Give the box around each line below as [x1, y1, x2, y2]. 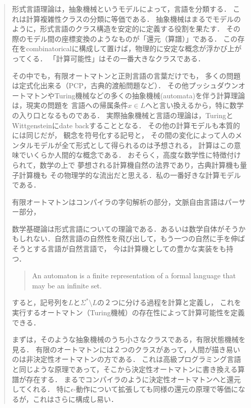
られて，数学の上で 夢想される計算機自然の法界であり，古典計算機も [12, 159, 240, 170]
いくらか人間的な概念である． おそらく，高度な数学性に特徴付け [26, 150, 241, 160]
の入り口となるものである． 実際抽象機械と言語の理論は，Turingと [12, 109, 233, 120]
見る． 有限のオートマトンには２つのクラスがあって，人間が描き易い [12, 344, 240, 354]
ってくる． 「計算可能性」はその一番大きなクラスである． [12, 53, 205, 63]
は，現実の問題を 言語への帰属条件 [12, 100, 128, 110]
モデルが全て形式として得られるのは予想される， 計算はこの [33, 139, 234, 150]
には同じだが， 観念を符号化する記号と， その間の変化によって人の [12, 130, 235, 140]
